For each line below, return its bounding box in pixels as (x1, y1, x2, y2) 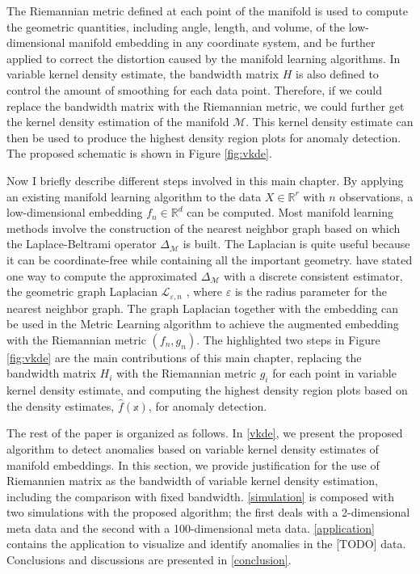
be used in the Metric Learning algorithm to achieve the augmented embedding (6, 315, 399, 332)
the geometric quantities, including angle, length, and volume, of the (6, 18, 345, 35)
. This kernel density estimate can (246, 113, 414, 130)
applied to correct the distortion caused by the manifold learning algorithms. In (6, 49, 401, 66)
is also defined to (296, 65, 379, 82)
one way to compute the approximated (6, 267, 198, 284)
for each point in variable (272, 365, 397, 382)
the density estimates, (6, 397, 115, 414)
